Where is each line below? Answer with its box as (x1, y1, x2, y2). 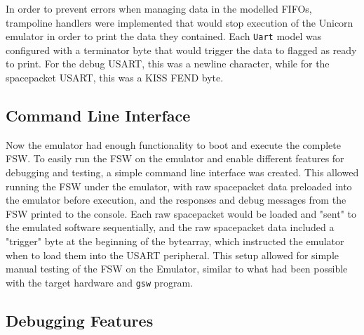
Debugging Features (6, 309, 154, 331)
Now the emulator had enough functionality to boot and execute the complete (6, 137, 341, 152)
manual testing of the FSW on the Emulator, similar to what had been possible (6, 261, 348, 276)
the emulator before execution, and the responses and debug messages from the (6, 192, 346, 207)
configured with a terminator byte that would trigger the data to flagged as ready (6, 42, 357, 57)
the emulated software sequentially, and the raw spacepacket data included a (6, 220, 335, 235)
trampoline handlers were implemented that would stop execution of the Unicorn (6, 15, 353, 29)
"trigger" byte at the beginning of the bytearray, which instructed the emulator (6, 233, 344, 248)
